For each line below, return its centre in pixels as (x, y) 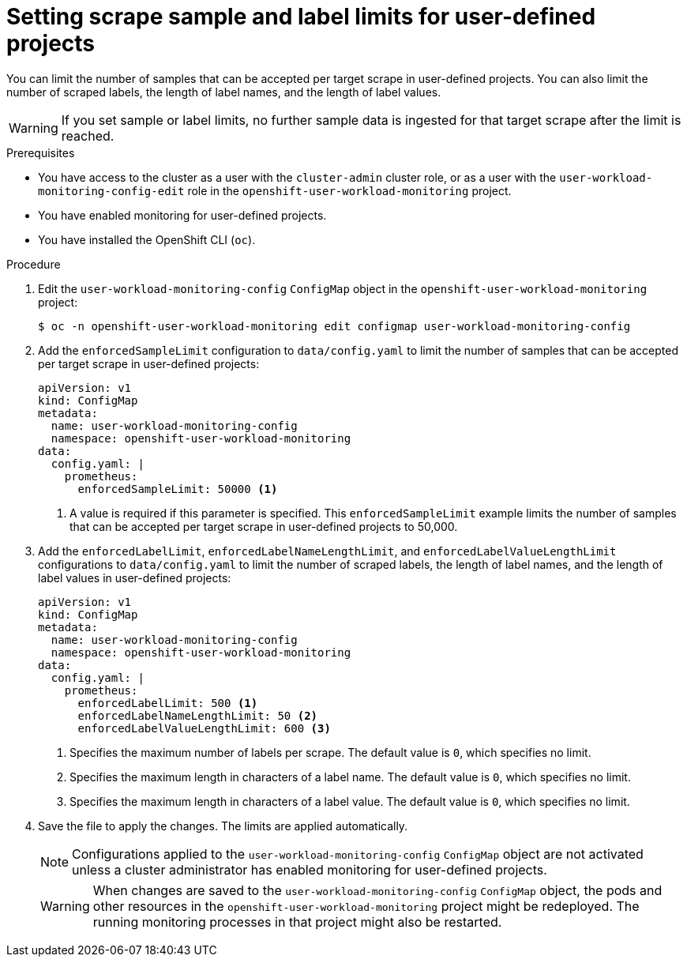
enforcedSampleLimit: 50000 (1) (178, 489)
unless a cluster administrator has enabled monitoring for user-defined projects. (310, 869)
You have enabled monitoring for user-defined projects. (182, 215)
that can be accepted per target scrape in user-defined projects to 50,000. (264, 526)
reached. (88, 135)
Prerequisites (41, 152)
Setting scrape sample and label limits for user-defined (301, 17)
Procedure (34, 264)
